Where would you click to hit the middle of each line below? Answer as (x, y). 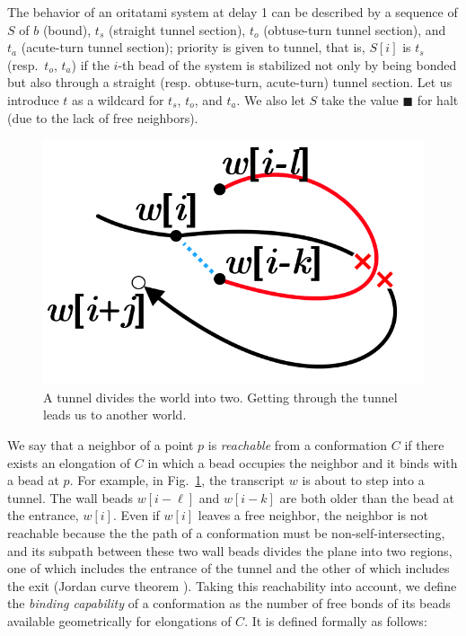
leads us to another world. (115, 415)
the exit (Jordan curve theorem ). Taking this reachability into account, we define (232, 585)
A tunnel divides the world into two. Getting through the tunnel (220, 397)
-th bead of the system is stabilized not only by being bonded (287, 64)
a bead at (33, 480)
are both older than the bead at (367, 497)
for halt (438, 99)
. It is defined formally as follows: (336, 620)
